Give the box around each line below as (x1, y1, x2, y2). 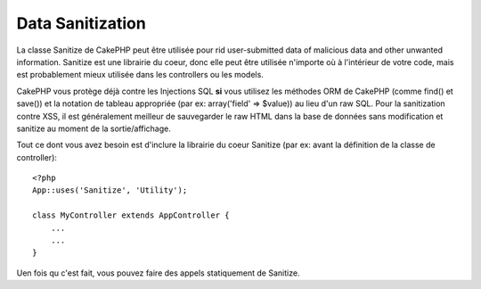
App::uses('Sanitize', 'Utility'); (32, 186, 188, 195)
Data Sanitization (16, 13, 146, 33)
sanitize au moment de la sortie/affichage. (16, 123, 171, 134)
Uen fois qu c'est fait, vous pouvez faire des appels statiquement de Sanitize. (16, 268, 300, 278)
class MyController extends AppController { (32, 211, 231, 220)
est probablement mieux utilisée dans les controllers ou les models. (16, 70, 265, 80)
